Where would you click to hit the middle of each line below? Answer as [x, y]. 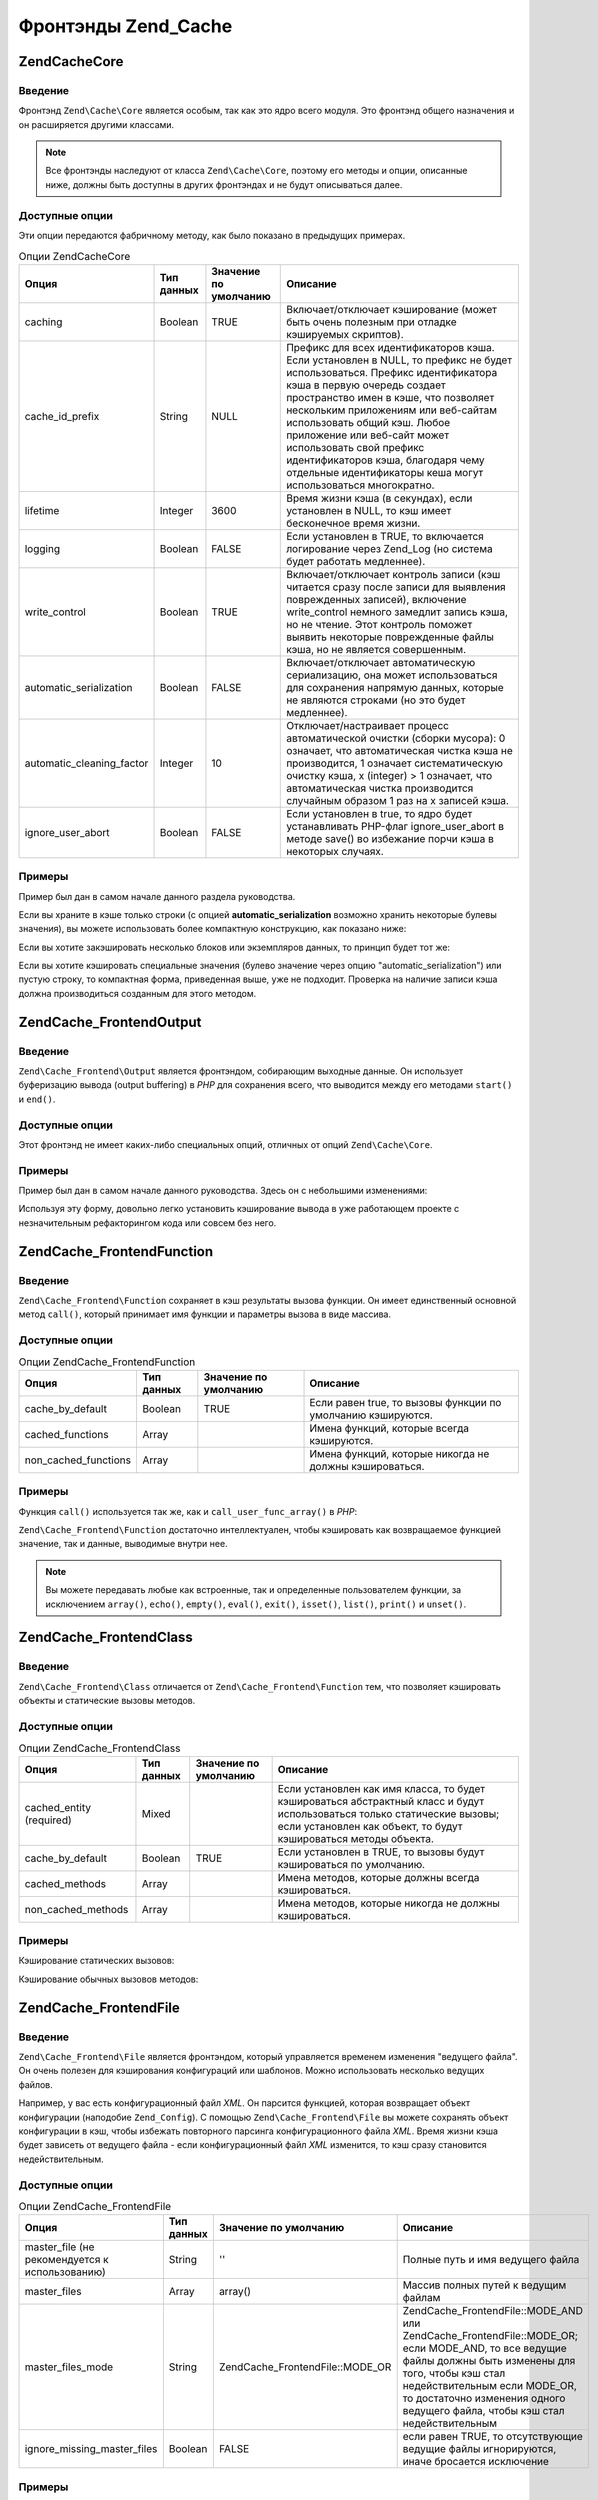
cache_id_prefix [62, 416]
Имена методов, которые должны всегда [378, 1877]
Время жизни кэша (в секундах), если [379, 498]
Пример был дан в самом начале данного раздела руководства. [157, 896]
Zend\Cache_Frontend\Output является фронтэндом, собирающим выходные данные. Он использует [241, 1071]
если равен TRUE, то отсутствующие [493, 2437]
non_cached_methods [76, 1909]
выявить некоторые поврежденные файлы [390, 637]
